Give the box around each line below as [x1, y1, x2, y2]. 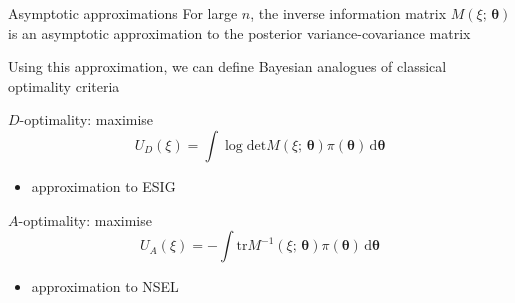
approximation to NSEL [31, 276, 179, 297]
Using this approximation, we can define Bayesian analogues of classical [8, 56, 447, 77]
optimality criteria [8, 75, 120, 96]
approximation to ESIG [31, 175, 176, 196]
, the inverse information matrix [250, 3, 447, 23]
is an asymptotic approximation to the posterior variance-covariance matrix [8, 22, 471, 43]
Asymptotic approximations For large [8, 3, 238, 23]
